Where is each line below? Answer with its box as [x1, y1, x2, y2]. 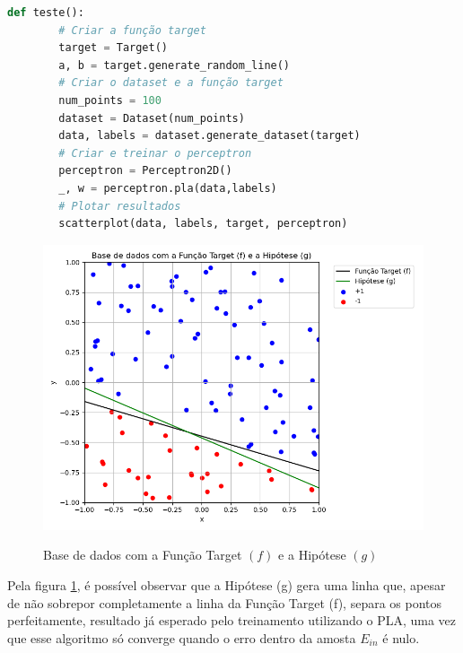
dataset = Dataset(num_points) [58, 111, 245, 125]
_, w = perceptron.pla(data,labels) [58, 181, 277, 195]
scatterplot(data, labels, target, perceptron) [58, 217, 348, 231]
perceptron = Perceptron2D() [58, 164, 232, 178]
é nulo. [382, 628, 420, 647]
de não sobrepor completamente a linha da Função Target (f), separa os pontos [7, 593, 442, 612]
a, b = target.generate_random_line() [58, 58, 291, 72]
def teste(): [7, 6, 84, 19]
